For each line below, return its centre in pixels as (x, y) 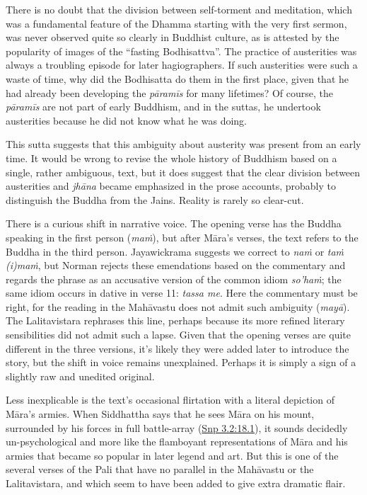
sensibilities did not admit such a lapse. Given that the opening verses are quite (178, 335)
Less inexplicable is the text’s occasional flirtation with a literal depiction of (170, 400)
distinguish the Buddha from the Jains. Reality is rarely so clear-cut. (155, 199)
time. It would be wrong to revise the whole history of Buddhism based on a (171, 158)
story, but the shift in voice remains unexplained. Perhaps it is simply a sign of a (181, 362)
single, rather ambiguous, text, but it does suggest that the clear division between (183, 172)
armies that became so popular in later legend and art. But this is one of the (172, 455)
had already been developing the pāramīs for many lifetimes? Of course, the (170, 92)
